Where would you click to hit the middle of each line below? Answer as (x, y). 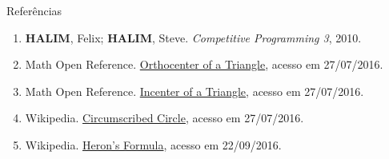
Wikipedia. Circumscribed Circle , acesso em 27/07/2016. (164, 118)
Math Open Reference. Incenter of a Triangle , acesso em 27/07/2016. (194, 91)
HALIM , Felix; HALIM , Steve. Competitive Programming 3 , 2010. (193, 37)
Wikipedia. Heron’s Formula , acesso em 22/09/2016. (153, 144)
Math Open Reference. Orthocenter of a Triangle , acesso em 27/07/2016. (204, 64)
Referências (34, 10)
